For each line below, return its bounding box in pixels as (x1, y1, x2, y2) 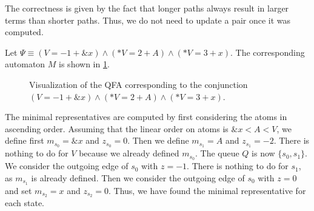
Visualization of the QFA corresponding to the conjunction (29, 78, 248, 90)
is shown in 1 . (59, 58, 110, 70)
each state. (5, 196, 45, 209)
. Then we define (127, 134, 189, 147)
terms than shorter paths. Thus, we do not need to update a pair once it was (5, 13, 291, 26)
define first (5, 134, 44, 147)
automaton (5, 58, 45, 70)
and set (5, 184, 32, 196)
